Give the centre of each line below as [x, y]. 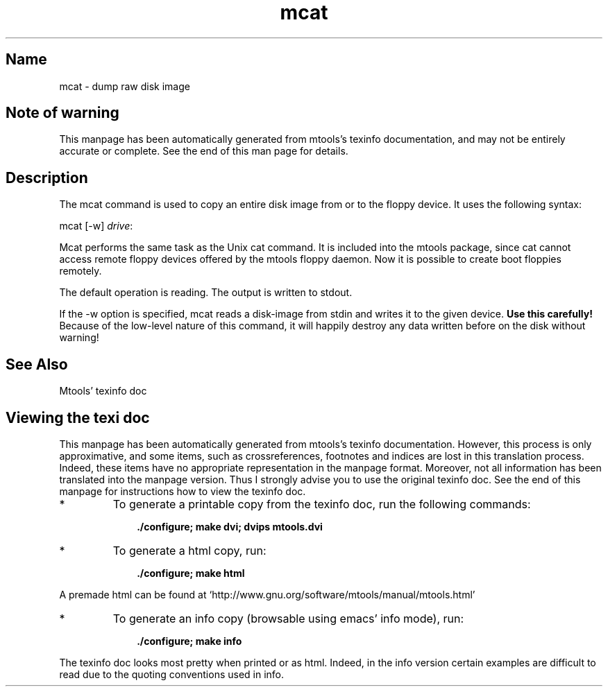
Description [47, 178]
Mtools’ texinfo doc [103, 391]
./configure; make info [189, 641]
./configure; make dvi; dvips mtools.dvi [230, 526]
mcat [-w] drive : [96, 226]
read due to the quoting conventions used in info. [172, 674]
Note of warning [62, 113]
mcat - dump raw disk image [125, 86]
